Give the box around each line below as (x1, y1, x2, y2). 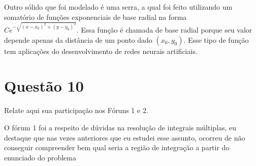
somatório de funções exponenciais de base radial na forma (4, 11, 187, 22)
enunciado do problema (4, 152, 77, 162)
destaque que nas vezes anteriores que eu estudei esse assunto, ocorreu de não (4, 132, 245, 143)
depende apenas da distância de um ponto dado (4, 34, 152, 45)
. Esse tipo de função (183, 34, 249, 45)
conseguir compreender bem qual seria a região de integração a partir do (4, 142, 230, 153)
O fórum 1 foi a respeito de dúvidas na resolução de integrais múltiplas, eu (4, 122, 237, 132)
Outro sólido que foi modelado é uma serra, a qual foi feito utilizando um (4, 2, 233, 12)
